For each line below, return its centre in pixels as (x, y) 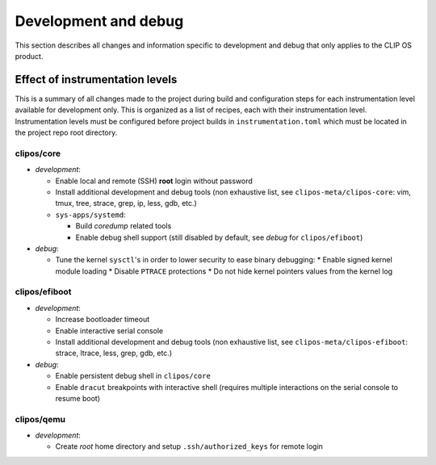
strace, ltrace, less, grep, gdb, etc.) (114, 353)
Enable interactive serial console (109, 330)
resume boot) (78, 398)
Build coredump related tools (124, 226)
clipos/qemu (40, 419)
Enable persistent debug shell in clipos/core (133, 376)
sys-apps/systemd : (90, 215)
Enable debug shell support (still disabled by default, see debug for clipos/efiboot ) (219, 237)
